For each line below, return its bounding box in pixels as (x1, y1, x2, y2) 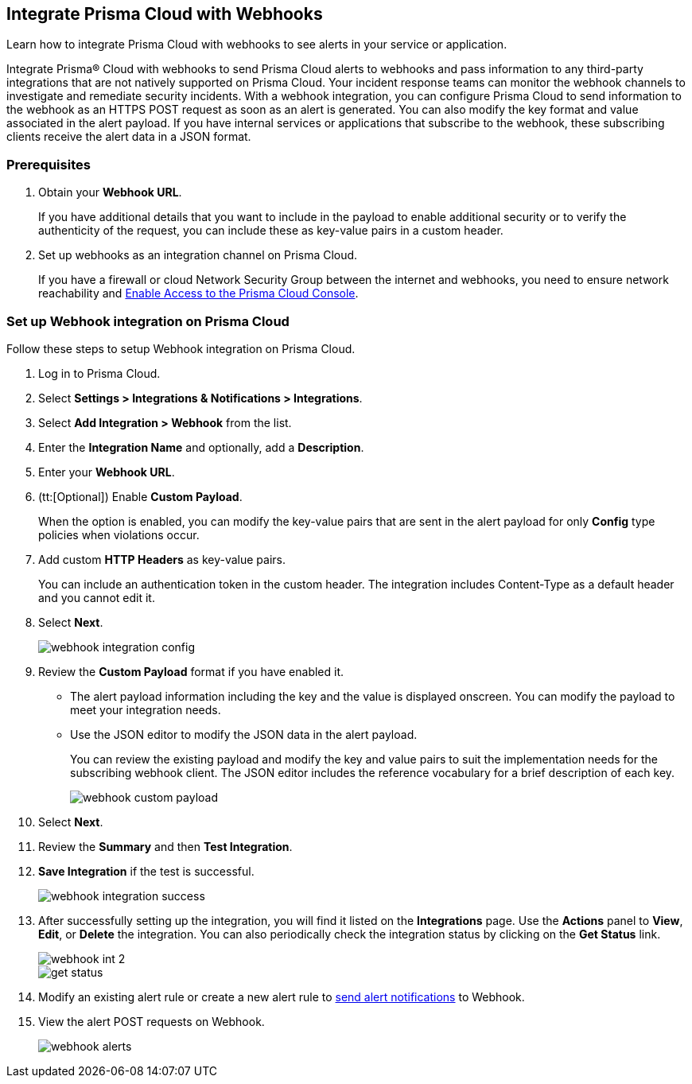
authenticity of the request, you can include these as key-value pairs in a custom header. (38, 223, 503, 238)
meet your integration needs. (70, 702, 221, 717)
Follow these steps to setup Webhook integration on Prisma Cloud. (6, 341, 356, 356)
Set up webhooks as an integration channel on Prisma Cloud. (38, 248, 358, 262)
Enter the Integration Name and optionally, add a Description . (38, 440, 364, 454)
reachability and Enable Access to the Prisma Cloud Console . (38, 286, 359, 301)
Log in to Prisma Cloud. (38, 366, 161, 380)
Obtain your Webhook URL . (38, 185, 182, 200)
